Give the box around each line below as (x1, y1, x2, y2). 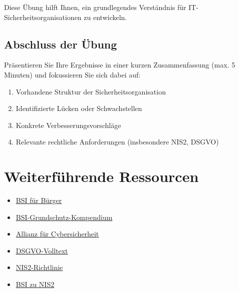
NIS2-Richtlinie (16, 262, 63, 272)
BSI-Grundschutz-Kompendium (16, 211, 113, 222)
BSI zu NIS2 (16, 279, 55, 289)
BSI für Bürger (16, 195, 62, 205)
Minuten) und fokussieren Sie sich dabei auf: (4, 69, 141, 79)
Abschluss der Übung (4, 36, 117, 51)
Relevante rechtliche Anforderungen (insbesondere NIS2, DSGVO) (16, 136, 219, 147)
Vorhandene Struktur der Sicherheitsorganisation (16, 86, 166, 96)
